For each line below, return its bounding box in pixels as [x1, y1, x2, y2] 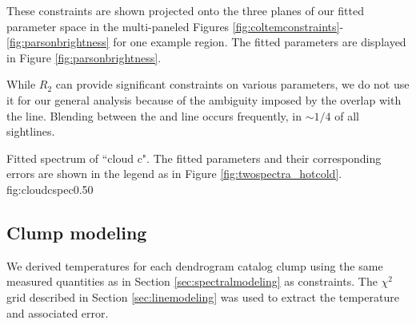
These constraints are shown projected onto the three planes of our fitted [6, 2, 365, 18]
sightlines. [6, 123, 55, 140]
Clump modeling [6, 219, 147, 244]
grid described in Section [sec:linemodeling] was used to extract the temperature [6, 288, 399, 305]
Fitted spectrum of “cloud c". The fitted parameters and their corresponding [6, 149, 382, 166]
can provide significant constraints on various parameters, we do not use [55, 76, 410, 93]
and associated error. [6, 304, 109, 321]
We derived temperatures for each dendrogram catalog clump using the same [6, 257, 383, 274]
